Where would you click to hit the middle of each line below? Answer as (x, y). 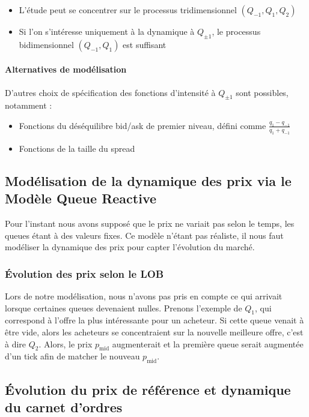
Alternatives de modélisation (66, 69)
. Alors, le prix (66, 343)
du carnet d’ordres (64, 406)
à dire (16, 343)
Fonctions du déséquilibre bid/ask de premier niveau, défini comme (142, 125)
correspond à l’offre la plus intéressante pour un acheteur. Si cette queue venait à (154, 320)
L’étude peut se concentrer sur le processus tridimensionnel (128, 10)
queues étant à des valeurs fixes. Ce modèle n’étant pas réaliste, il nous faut (144, 235)
